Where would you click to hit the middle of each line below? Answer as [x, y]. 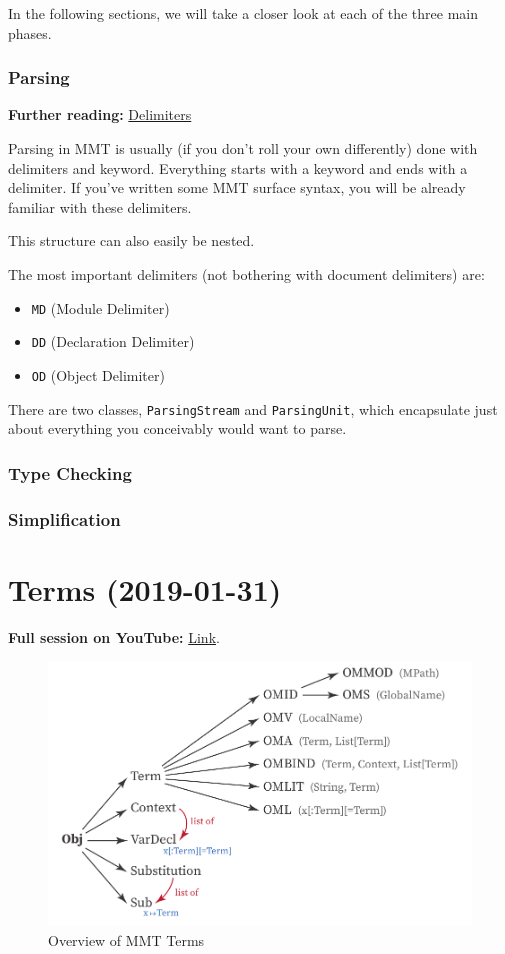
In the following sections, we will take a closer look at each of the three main [243, 13]
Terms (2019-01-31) [145, 588]
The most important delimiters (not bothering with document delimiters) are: [246, 273]
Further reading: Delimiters [100, 114]
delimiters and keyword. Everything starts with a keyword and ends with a [238, 167]
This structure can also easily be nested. [131, 240]
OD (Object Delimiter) [98, 374]
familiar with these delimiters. [100, 206]
